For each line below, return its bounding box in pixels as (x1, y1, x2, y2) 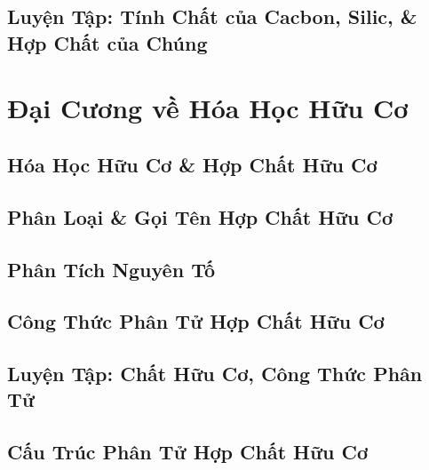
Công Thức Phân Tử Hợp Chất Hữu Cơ (7, 307, 385, 335)
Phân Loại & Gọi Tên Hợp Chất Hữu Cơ (7, 203, 393, 230)
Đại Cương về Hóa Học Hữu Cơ (7, 90, 409, 126)
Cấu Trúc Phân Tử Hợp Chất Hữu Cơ (7, 438, 369, 466)
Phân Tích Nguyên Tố (7, 255, 216, 283)
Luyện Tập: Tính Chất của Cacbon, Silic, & (7, 3, 417, 30)
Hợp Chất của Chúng (7, 28, 208, 56)
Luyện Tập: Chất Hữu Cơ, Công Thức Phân (7, 360, 423, 387)
